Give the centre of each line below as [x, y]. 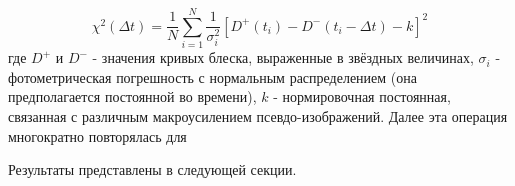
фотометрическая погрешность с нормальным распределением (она [212, 76]
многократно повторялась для [97, 135]
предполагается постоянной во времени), [132, 96]
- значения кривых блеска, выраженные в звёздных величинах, [283, 57]
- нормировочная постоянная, [362, 96]
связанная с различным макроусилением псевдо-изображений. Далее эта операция [258, 115]
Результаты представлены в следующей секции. [152, 169]
